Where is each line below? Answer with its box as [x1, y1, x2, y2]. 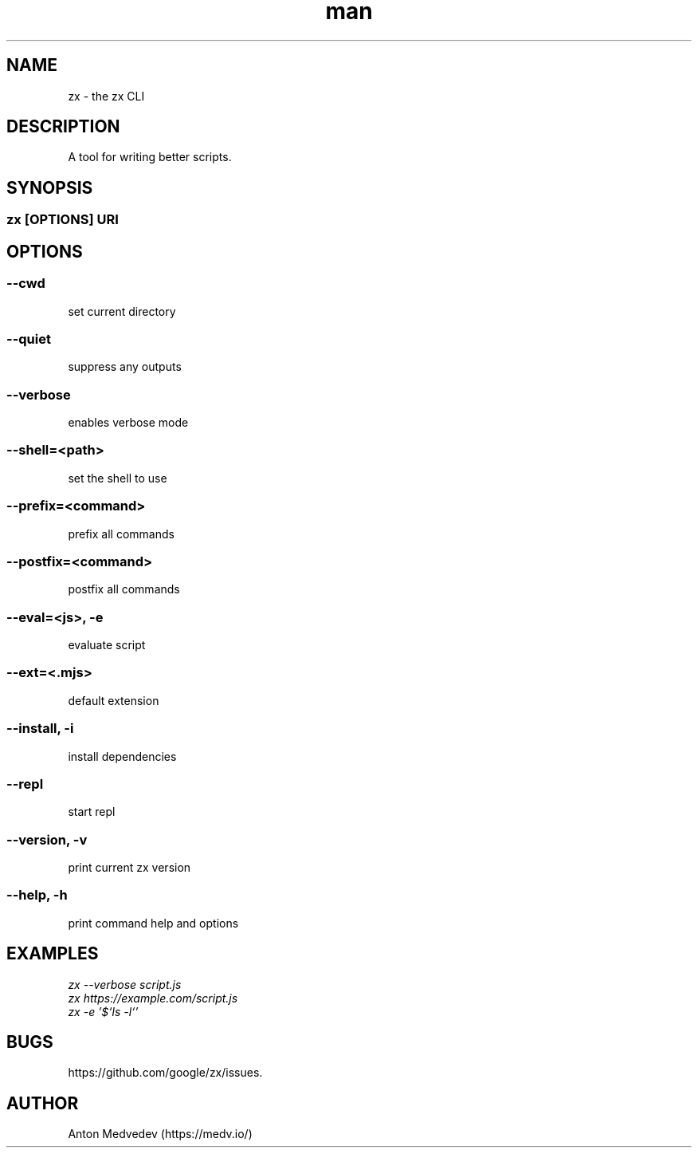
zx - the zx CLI [68, 89, 145, 103]
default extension [68, 693, 159, 707]
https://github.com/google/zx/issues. [68, 1065, 263, 1080]
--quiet [6, 330, 51, 347]
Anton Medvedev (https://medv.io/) [68, 1127, 253, 1141]
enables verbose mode [68, 416, 189, 429]
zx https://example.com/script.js [68, 991, 238, 1005]
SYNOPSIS [6, 177, 93, 198]
